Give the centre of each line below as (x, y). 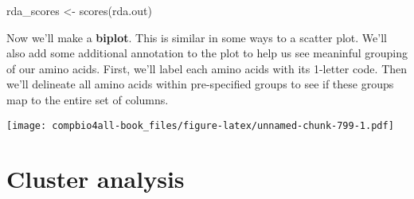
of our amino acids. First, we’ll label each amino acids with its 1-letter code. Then (207, 68)
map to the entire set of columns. (88, 99)
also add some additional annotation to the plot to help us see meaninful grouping (207, 53)
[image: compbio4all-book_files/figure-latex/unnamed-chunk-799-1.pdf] (200, 125)
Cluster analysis (96, 179)
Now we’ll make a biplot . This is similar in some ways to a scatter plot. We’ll (197, 37)
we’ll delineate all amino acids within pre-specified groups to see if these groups (200, 84)
